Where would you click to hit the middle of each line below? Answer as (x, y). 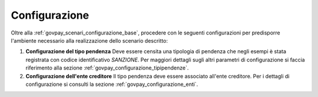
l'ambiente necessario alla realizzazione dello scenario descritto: (89, 40)
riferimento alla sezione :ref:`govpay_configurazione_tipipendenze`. (107, 68)
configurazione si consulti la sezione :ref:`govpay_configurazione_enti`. (112, 84)
